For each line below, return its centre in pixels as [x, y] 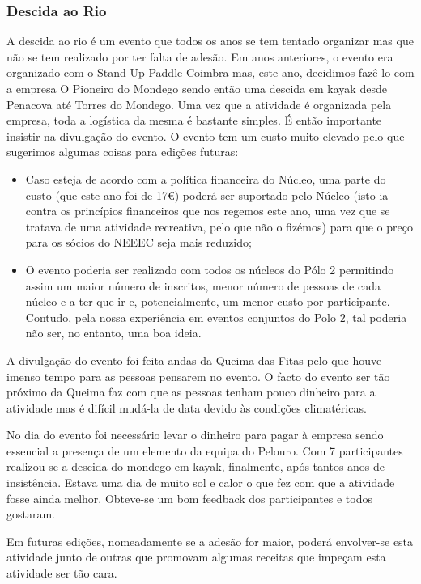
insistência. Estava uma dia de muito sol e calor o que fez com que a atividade [201, 482]
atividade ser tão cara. [62, 573]
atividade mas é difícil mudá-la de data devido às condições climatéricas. [187, 407]
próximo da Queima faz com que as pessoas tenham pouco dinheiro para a [191, 392]
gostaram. [31, 514]
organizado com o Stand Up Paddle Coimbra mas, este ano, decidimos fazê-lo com [210, 72]
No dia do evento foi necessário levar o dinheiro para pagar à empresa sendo [195, 435]
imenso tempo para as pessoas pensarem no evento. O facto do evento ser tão [198, 376]
